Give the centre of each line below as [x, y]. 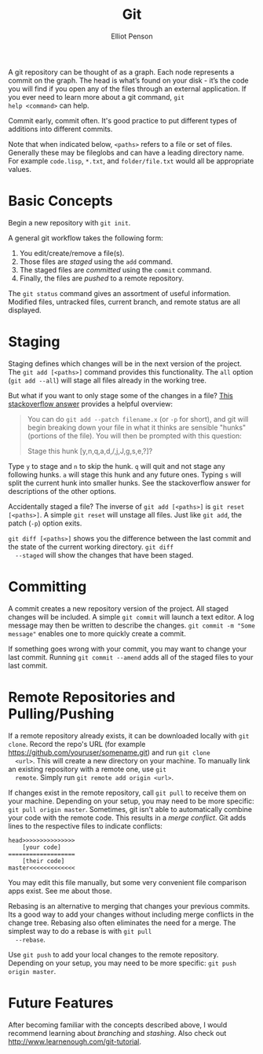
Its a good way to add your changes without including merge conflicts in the [131, 914]
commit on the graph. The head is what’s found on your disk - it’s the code [128, 80]
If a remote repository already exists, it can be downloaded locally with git [129, 735]
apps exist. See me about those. [60, 891]
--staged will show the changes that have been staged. [104, 554]
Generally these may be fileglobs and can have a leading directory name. [126, 152]
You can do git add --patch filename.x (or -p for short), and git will [138, 419]
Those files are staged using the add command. [96, 262]
